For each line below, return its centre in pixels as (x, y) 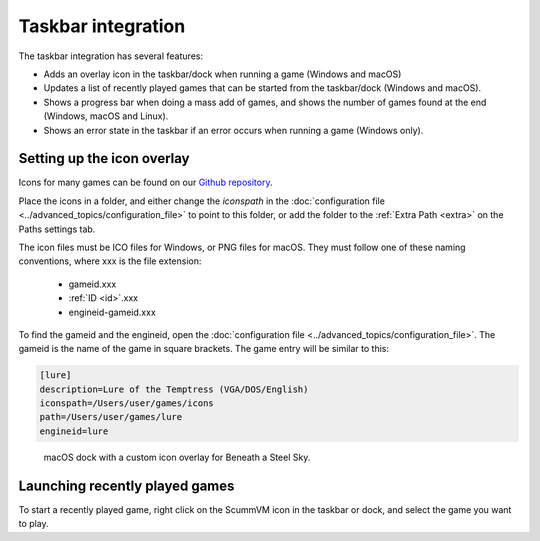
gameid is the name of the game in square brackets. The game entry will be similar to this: (204, 349)
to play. (33, 524)
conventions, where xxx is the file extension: (110, 261)
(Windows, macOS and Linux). (106, 116)
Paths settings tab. (57, 229)
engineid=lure (74, 431)
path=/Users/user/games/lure (111, 417)
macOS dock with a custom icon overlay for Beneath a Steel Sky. (177, 457)
